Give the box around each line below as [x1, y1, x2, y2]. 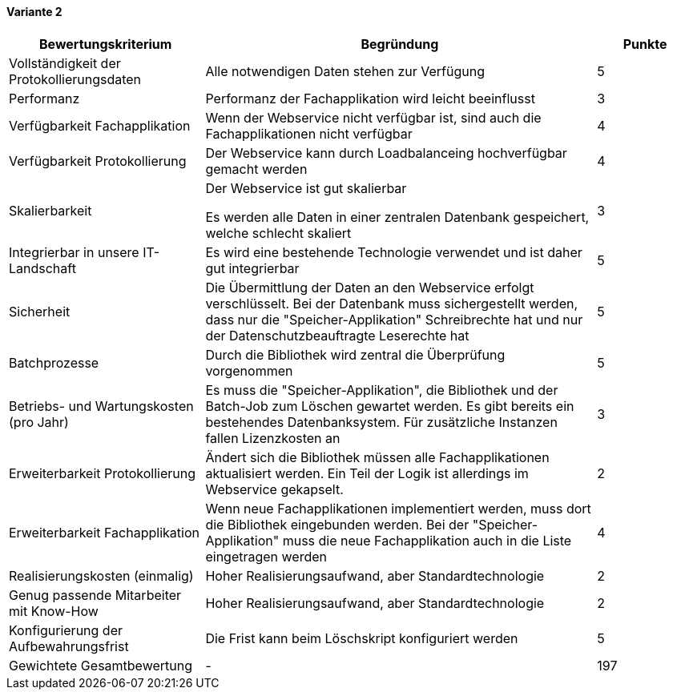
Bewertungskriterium [39, 35, 172, 52]
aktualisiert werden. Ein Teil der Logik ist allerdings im [205, 465, 529, 481]
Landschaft [9, 259, 76, 276]
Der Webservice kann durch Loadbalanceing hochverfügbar [205, 144, 567, 161]
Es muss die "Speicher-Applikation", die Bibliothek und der [205, 381, 558, 398]
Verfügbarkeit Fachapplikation [9, 117, 191, 134]
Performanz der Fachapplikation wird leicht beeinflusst [205, 90, 535, 107]
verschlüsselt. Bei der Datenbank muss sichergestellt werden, [205, 295, 578, 312]
